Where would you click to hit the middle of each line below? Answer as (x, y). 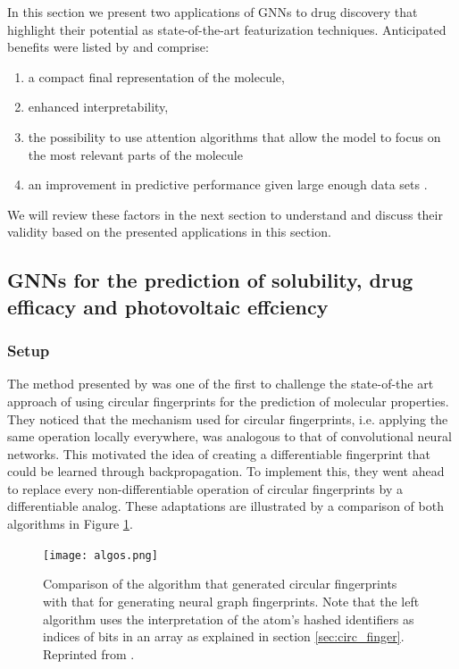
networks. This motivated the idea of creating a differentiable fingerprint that (219, 453)
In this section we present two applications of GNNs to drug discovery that (213, 12)
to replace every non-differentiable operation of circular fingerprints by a (205, 488)
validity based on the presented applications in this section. (169, 232)
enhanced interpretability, (98, 107)
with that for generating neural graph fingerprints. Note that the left (231, 601)
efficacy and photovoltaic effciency (168, 306)
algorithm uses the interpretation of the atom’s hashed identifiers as (229, 619)
